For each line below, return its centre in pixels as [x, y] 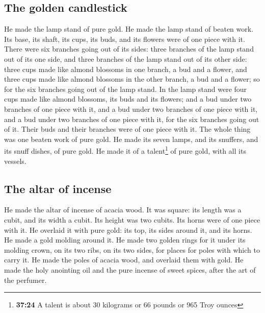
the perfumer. [25, 280]
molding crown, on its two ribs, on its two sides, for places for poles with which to [132, 249]
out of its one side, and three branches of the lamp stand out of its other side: [126, 58]
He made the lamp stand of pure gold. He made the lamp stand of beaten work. [129, 29]
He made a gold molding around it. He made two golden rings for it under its [125, 240]
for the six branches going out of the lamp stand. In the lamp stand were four [126, 89]
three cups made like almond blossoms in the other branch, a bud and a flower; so [132, 79]
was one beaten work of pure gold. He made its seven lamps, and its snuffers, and [131, 139]
